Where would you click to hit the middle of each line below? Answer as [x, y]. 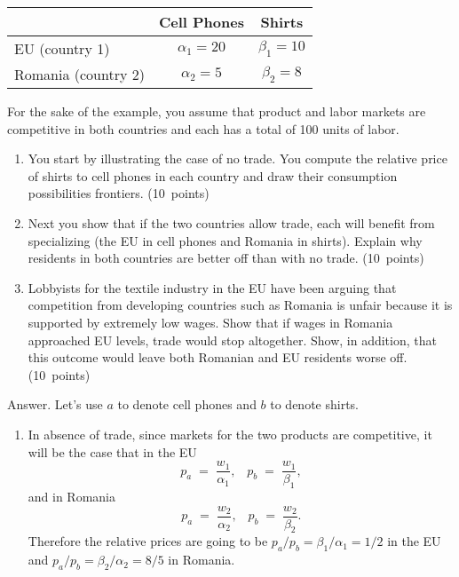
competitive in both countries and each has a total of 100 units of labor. [203, 128]
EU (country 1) [62, 48]
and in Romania [72, 496]
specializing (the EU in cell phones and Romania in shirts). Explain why [225, 240]
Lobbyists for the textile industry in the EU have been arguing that [212, 287]
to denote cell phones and [187, 404]
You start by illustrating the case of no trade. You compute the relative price [237, 158]
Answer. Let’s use [55, 404]
